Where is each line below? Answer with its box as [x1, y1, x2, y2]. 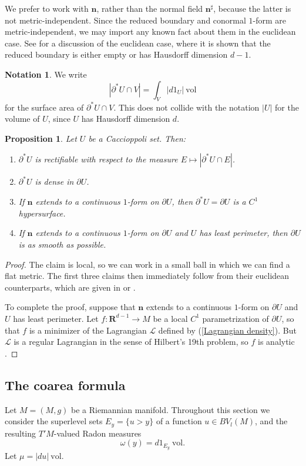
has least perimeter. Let [13, 312, 99, 324]
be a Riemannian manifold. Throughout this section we [70, 403, 270, 415]
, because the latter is [213, 2, 291, 14]
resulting [5, 427, 36, 439]
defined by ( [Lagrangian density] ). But [158, 324, 297, 336]
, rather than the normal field [96, 2, 203, 14]
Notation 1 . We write [5, 68, 87, 80]
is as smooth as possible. [18, 238, 106, 251]
